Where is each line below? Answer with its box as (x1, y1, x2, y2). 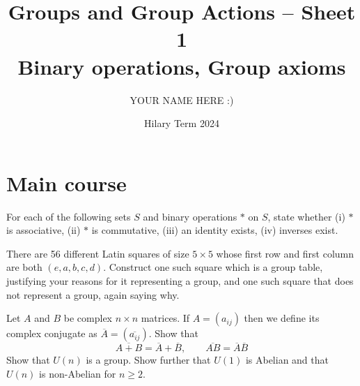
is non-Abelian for (39, 366, 116, 380)
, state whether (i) (267, 209, 345, 223)
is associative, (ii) (6, 223, 81, 237)
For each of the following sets (6, 209, 131, 223)
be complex (63, 311, 113, 325)
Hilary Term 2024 (144, 116, 219, 131)
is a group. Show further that (86, 352, 211, 367)
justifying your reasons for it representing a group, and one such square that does (6, 274, 354, 288)
